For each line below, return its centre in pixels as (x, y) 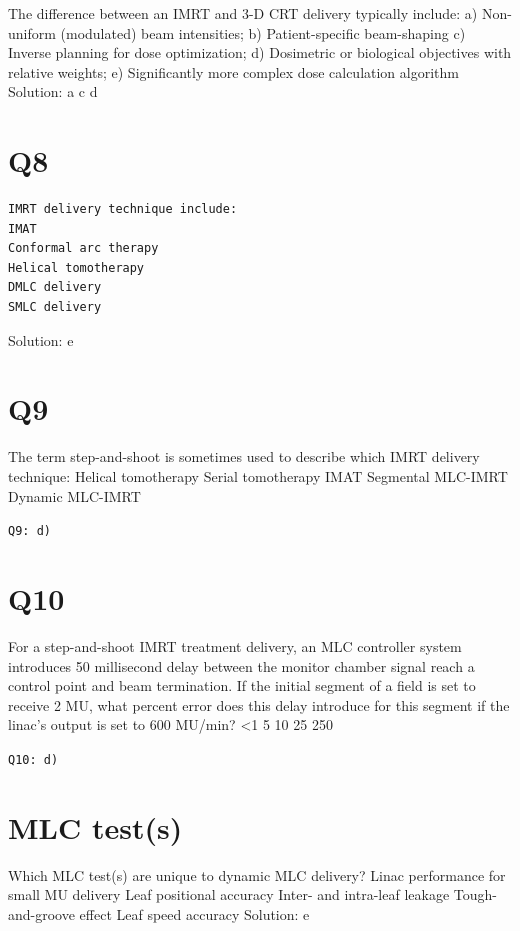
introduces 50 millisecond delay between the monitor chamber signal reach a (241, 665)
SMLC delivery (55, 307)
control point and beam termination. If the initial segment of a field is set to (242, 685)
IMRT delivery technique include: (123, 209)
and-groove (41, 913)
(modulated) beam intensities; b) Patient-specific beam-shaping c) (263, 32)
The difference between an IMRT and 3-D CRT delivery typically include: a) (243, 13)
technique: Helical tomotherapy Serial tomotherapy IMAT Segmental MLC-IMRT (258, 475)
